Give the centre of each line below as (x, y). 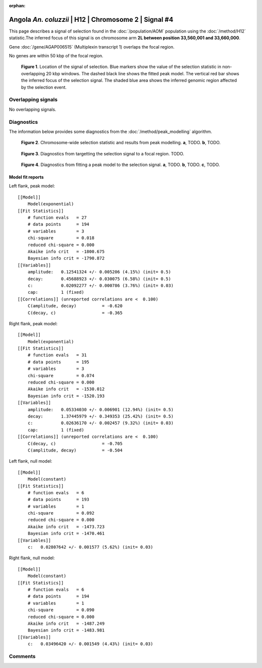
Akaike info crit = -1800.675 (66, 252)
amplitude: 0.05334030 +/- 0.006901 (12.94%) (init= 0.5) (101, 409)
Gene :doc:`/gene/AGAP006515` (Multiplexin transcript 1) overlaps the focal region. (92, 47)
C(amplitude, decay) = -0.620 (75, 306)
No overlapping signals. (33, 109)
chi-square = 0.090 (61, 610)
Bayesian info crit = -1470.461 (66, 534)
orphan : (17, 6)
